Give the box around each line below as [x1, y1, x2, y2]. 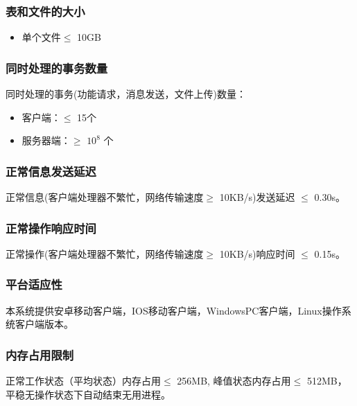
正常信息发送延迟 [6, 162, 96, 179]
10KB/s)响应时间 [219, 246, 295, 261]
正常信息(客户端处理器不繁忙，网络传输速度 [6, 190, 204, 204]
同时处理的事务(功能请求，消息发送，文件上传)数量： [6, 87, 246, 101]
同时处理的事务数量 [6, 59, 108, 76]
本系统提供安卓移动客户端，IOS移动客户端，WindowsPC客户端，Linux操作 [6, 303, 342, 317]
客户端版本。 [15, 317, 73, 331]
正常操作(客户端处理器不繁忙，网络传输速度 [6, 246, 204, 261]
